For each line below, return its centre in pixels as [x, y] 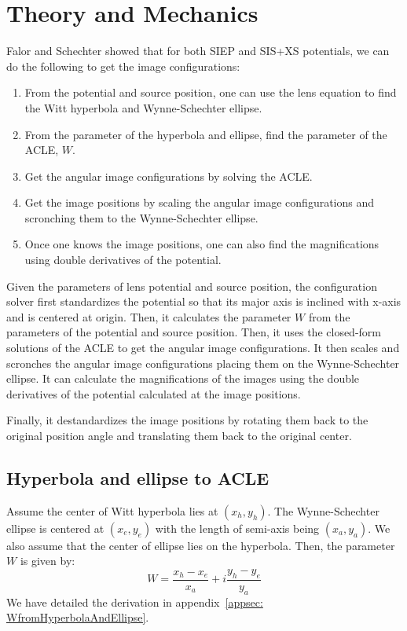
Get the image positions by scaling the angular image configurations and [200, 202]
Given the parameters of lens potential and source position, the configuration [192, 286]
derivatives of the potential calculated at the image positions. [154, 393]
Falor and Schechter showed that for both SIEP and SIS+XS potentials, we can [198, 51]
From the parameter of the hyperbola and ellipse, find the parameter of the [206, 134]
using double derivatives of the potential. [123, 260]
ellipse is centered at [55, 528]
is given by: [48, 561]
